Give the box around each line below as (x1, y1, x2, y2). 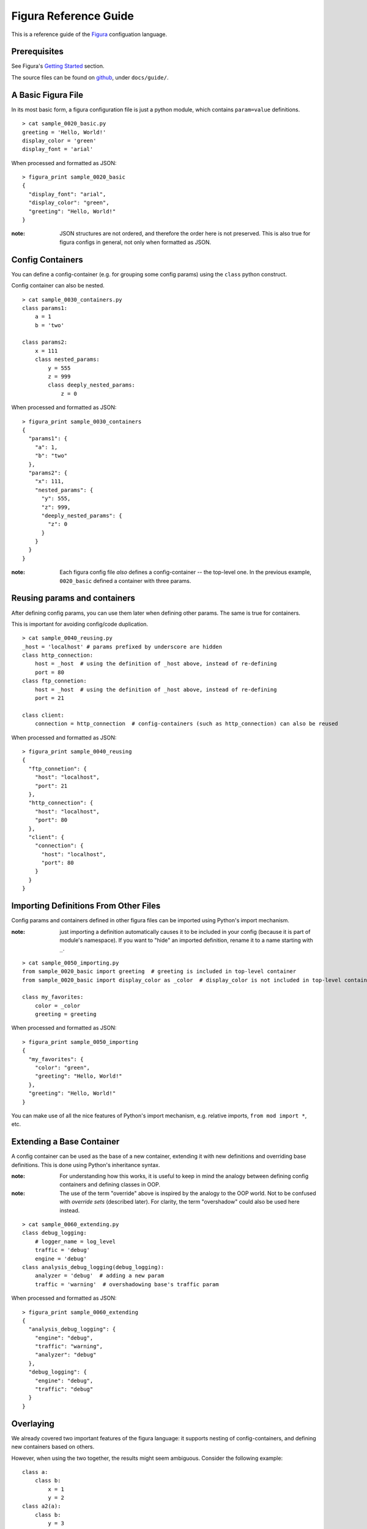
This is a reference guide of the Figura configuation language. (11, 31, 168, 38)
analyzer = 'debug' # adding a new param (34, 1272, 165, 1279)
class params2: (22, 339, 68, 346)
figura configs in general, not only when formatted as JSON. (59, 239, 212, 246)
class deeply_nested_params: (48, 382, 136, 388)
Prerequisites (11, 46, 64, 57)
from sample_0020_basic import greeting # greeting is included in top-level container (22, 968, 297, 975)
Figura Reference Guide (11, 9, 134, 23)
